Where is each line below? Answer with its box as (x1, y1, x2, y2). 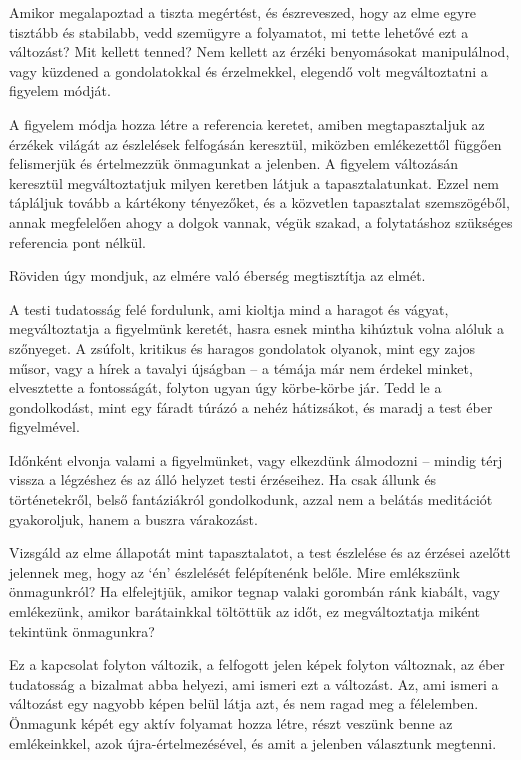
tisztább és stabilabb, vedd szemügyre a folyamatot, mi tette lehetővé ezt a (9, 21, 469, 42)
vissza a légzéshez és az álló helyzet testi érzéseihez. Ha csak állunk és (9, 469, 437, 490)
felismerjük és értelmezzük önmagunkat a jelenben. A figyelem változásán (9, 153, 459, 174)
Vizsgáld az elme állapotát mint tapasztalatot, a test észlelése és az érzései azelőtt (9, 542, 511, 563)
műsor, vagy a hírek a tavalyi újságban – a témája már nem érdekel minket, (9, 357, 473, 378)
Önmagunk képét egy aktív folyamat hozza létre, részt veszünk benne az (9, 713, 453, 733)
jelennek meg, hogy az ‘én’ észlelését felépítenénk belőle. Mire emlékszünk (9, 561, 460, 582)
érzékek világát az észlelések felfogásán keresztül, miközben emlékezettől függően (9, 133, 502, 154)
